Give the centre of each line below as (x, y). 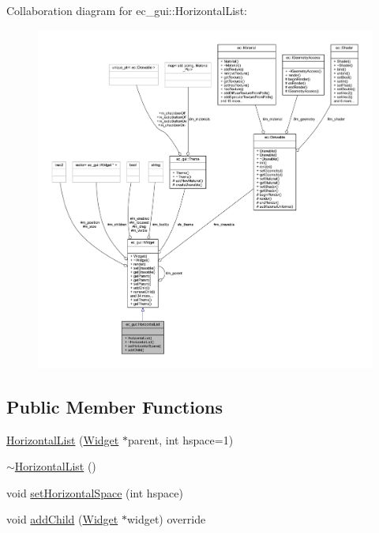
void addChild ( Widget (62, 519)
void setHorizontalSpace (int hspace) (95, 492)
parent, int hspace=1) (180, 439)
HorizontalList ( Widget (63, 439)
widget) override (166, 519)
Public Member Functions (114, 406)
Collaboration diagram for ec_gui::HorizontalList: (127, 10)
